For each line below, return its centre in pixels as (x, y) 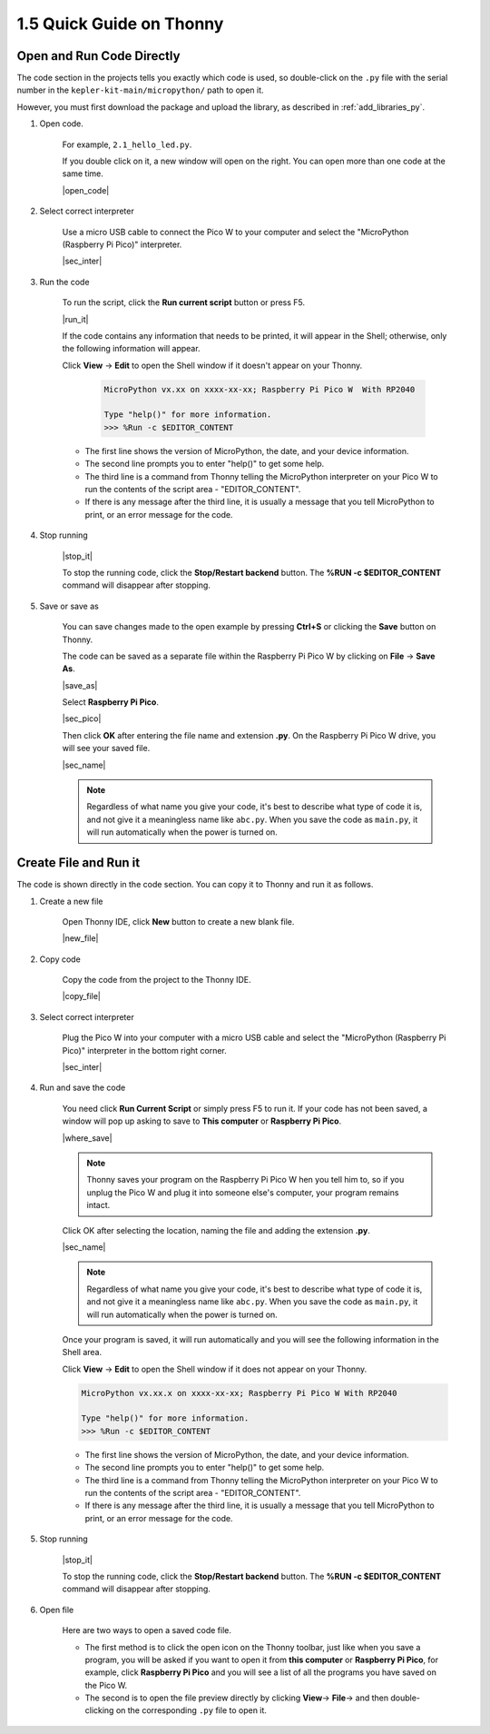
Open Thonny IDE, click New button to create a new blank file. (178, 921)
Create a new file (71, 901)
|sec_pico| (82, 718)
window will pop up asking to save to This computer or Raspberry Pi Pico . (202, 1121)
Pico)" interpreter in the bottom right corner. (144, 1050)
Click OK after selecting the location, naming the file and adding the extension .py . (216, 1230)
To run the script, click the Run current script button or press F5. (184, 302)
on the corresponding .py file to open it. (191, 1710)
